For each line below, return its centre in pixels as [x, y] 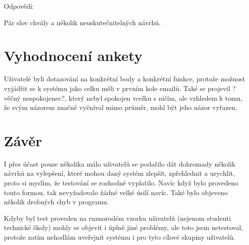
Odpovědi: [19, 6]
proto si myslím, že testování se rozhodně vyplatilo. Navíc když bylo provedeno [121, 183]
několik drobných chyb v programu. [56, 202]
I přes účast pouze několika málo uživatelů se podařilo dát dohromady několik [120, 163]
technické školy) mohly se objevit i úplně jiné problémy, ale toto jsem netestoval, [124, 227]
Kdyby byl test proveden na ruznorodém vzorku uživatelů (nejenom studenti [117, 218]
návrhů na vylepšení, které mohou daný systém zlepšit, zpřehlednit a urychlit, [119, 173]
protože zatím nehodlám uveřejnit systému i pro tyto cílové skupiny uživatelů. [120, 237]
